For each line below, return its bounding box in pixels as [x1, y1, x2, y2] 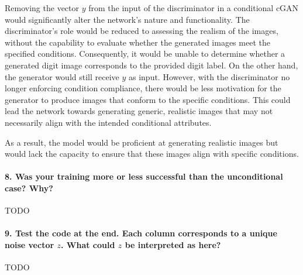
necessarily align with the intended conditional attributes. [5, 116, 212, 128]
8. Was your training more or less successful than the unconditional [5, 170, 283, 183]
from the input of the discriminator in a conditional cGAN [88, 2, 299, 13]
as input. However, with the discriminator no [128, 70, 290, 82]
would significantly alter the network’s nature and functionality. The [5, 13, 250, 25]
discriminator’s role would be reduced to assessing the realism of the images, [5, 25, 278, 37]
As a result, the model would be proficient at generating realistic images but [5, 136, 278, 148]
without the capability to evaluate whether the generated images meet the [5, 36, 270, 48]
